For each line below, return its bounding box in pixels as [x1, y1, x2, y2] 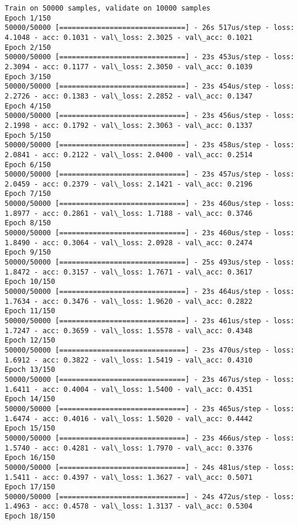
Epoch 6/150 [5, 160, 51, 169]
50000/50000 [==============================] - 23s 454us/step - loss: [5, 82, 294, 91]
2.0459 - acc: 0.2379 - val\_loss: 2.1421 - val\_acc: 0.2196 [5, 179, 253, 188]
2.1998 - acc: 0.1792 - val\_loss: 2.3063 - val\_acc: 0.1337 [5, 121, 253, 130]
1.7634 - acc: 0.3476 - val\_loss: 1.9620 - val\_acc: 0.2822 [5, 297, 253, 306]
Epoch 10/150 [5, 277, 55, 286]
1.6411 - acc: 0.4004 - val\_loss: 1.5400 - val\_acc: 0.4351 [5, 385, 253, 394]
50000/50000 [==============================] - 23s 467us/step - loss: [5, 375, 294, 384]
